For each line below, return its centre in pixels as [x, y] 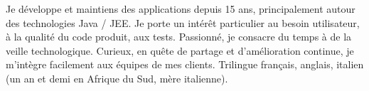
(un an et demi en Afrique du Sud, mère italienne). [117, 78]
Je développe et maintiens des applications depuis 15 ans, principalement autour [181, 9]
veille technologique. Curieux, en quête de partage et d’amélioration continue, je [180, 50]
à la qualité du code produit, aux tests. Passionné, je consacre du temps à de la [179, 37]
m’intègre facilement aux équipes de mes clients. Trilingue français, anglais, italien [185, 64]
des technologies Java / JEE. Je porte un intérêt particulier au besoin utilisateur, [183, 22]
